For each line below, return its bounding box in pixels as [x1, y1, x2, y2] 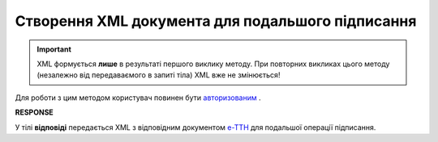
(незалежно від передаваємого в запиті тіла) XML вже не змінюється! [36, 70, 281, 80]
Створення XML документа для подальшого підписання [15, 12, 417, 30]
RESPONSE [15, 107, 54, 117]
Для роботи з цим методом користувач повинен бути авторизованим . [15, 93, 261, 102]
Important [36, 44, 72, 54]
